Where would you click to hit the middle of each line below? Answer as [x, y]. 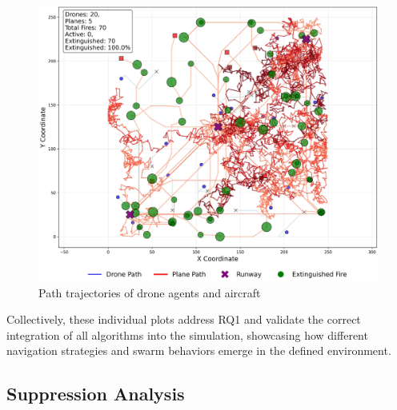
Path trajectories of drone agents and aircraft [150, 292]
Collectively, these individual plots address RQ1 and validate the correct [184, 319]
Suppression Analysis [96, 394]
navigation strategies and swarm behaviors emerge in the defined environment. [199, 350]
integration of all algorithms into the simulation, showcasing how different [187, 334]
